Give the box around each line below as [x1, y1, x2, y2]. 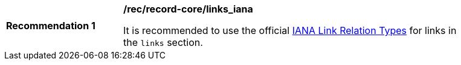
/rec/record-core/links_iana [123, 3, 253, 15]
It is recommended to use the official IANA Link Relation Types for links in [123, 24, 457, 36]
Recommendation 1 [6, 20, 95, 32]
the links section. [123, 36, 203, 48]
